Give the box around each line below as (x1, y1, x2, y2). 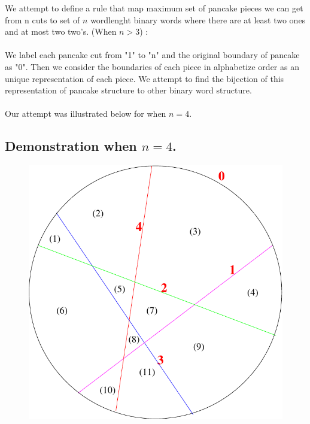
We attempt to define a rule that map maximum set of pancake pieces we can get (5, 2, 303, 14)
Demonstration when (5, 137, 137, 155)
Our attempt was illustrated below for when (5, 107, 166, 120)
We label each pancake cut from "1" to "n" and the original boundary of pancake (5, 49, 300, 61)
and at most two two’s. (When (5, 25, 117, 38)
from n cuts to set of (5, 13, 80, 26)
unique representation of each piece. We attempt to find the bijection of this (5, 72, 284, 84)
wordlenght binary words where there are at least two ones (90, 13, 306, 26)
